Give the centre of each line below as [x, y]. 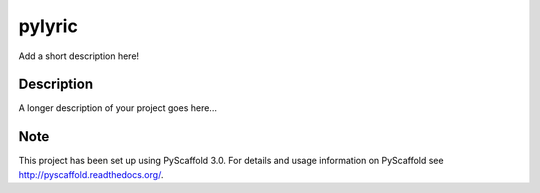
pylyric [48, 26]
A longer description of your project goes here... [117, 108]
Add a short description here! [79, 56]
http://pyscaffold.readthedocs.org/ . [91, 174]
